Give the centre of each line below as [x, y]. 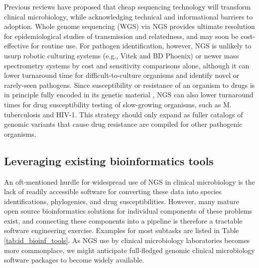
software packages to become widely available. [74, 260]
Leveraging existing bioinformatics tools [109, 160]
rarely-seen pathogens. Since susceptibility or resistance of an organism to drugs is [129, 85]
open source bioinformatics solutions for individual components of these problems [128, 211]
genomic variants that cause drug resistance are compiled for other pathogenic [123, 124]
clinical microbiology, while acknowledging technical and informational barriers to [129, 16]
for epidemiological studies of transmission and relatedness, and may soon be [121, 36]
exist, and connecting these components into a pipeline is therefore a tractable [123, 220]
